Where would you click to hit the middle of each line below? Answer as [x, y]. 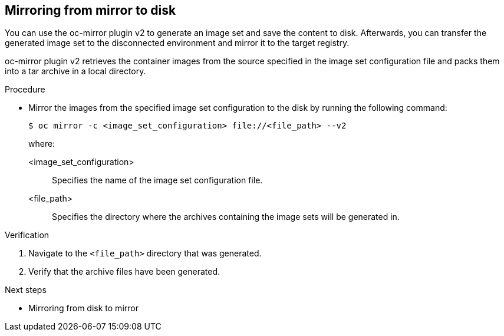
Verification [27, 235]
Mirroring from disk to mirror [83, 308]
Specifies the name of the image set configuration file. [157, 180]
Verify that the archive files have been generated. [124, 272]
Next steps [26, 290]
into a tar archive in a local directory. [75, 71]
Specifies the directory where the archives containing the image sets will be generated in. [226, 217]
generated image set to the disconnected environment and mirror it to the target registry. [177, 43]
